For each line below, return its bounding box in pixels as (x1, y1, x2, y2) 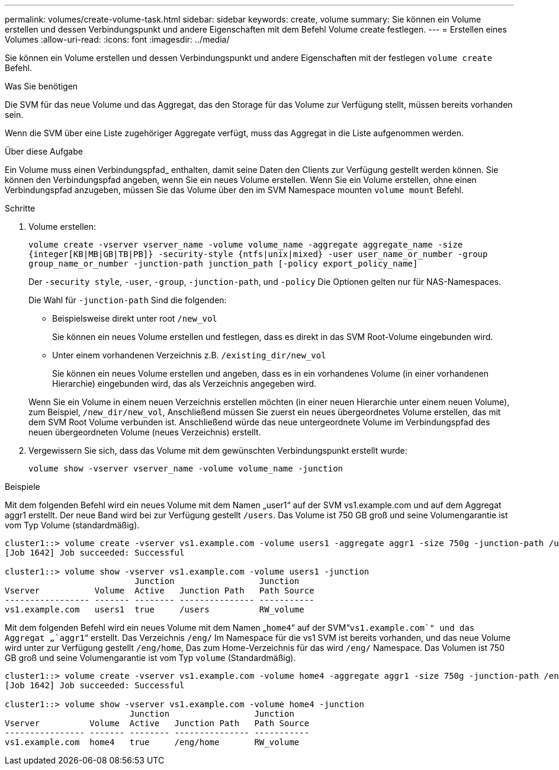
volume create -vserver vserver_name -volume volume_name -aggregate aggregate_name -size (28, 240, 463, 249)
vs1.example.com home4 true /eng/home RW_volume (5, 737, 300, 747)
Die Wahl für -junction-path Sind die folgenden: (28, 295, 227, 305)
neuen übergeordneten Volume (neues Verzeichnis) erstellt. (28, 427, 261, 437)
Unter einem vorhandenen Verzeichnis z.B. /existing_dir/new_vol (52, 350, 326, 360)
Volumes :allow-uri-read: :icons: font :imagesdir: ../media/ (5, 34, 230, 44)
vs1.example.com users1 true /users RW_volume (5, 605, 304, 614)
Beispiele (5, 482, 40, 492)
